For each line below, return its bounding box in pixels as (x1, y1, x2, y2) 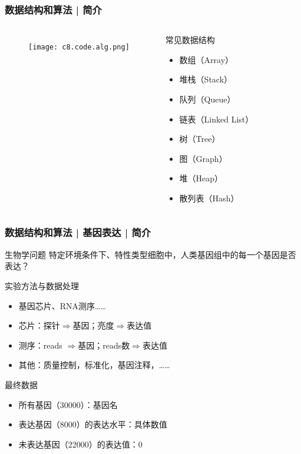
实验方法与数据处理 (5, 279, 79, 291)
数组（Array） (179, 53, 234, 65)
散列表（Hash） (179, 191, 239, 204)
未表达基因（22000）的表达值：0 (18, 438, 143, 450)
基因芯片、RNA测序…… (18, 299, 106, 311)
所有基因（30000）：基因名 (18, 398, 118, 410)
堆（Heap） (179, 172, 223, 184)
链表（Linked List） (179, 112, 254, 125)
